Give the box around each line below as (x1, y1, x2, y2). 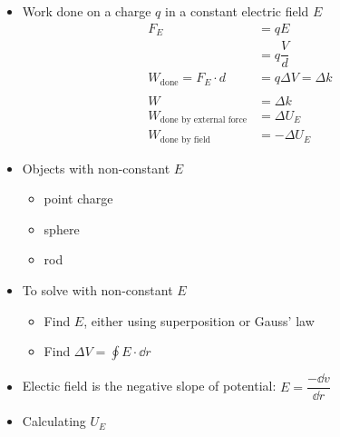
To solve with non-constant (22, 281, 173, 300)
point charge (44, 189, 113, 208)
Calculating (22, 412, 86, 431)
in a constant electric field (165, 2, 309, 20)
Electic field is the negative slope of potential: (22, 376, 277, 395)
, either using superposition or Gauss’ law (83, 311, 315, 330)
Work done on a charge (22, 2, 151, 20)
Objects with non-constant (22, 158, 170, 177)
